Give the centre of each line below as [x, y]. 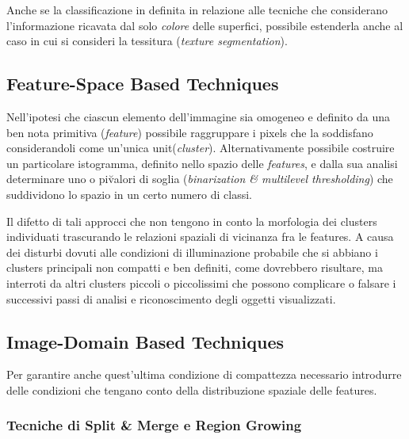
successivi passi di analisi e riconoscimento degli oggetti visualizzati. [171, 298]
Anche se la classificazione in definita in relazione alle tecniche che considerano [197, 10]
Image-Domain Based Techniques [145, 341]
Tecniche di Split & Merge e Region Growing [154, 425]
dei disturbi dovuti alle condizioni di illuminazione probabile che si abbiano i [192, 252]
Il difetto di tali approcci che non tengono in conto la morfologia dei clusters [192, 221]
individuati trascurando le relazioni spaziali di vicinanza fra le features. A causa [200, 237]
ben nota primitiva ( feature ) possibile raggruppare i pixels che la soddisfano [190, 132]
